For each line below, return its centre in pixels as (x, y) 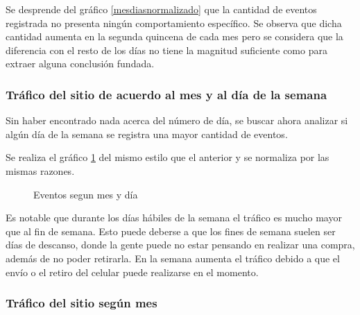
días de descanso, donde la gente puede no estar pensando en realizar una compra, (180, 245)
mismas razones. (40, 170)
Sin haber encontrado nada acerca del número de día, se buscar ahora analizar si (177, 120)
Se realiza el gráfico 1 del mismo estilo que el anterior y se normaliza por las (168, 157)
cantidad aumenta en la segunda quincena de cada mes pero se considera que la (174, 36)
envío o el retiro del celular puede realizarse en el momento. (132, 272)
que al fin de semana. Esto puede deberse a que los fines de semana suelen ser (171, 231)
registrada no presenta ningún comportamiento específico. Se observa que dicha (174, 23)
